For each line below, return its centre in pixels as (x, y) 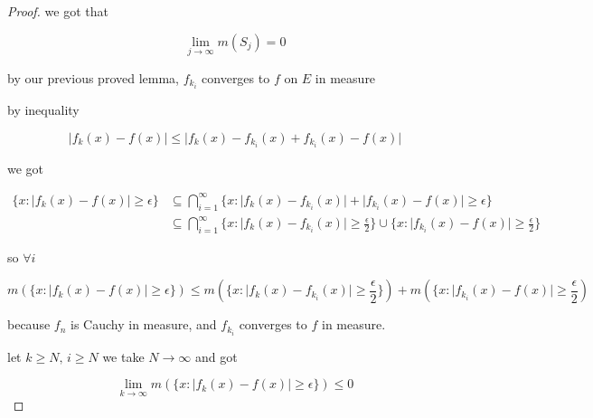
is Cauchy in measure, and (144, 324)
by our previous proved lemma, (93, 77)
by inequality (43, 109)
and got (216, 356)
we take (123, 356)
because (29, 324)
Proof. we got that (58, 11)
